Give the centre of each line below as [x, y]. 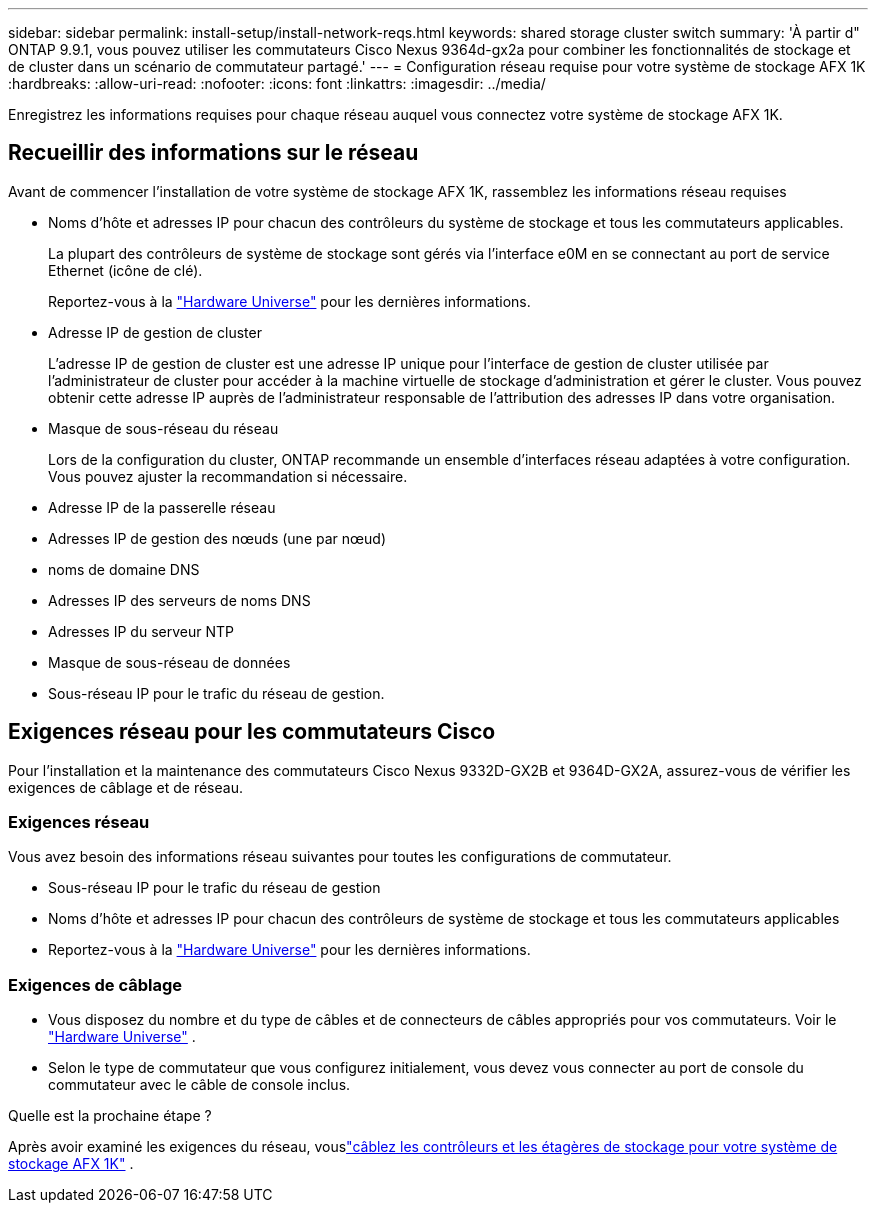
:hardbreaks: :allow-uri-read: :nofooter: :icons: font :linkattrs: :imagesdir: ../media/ [277, 83]
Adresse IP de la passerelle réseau [162, 507]
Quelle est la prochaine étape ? [110, 1116]
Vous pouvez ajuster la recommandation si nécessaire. [228, 476]
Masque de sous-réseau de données [169, 662]
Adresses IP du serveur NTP [141, 631]
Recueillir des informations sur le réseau [213, 153]
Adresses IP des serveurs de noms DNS [179, 600]
